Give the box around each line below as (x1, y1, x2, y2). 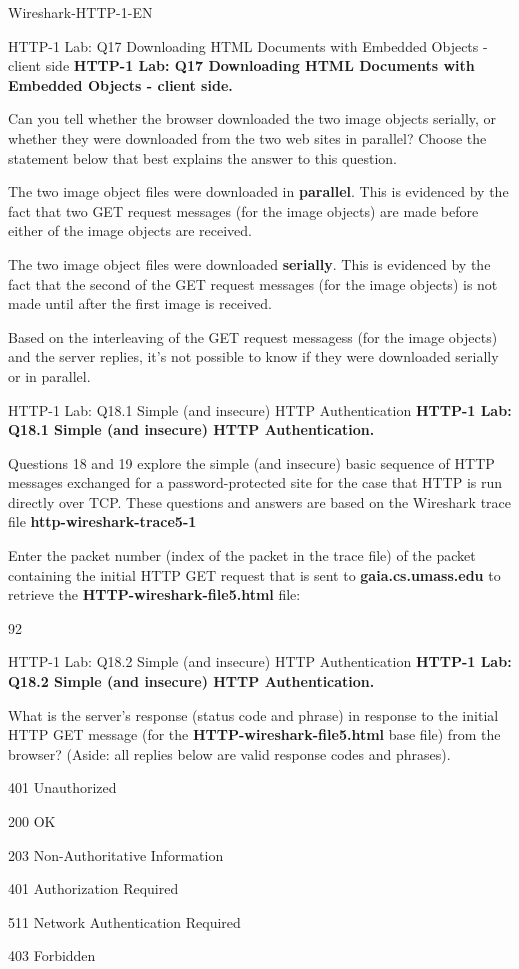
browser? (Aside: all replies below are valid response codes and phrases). (8, 743, 451, 764)
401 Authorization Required (8, 878, 179, 899)
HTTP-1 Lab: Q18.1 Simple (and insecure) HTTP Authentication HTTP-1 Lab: (8, 399, 512, 420)
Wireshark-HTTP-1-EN (8, 2, 153, 22)
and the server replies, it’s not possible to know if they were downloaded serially (8, 346, 499, 367)
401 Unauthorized (8, 777, 117, 798)
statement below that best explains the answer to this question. (8, 147, 397, 168)
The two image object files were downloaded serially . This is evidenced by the (8, 253, 491, 274)
